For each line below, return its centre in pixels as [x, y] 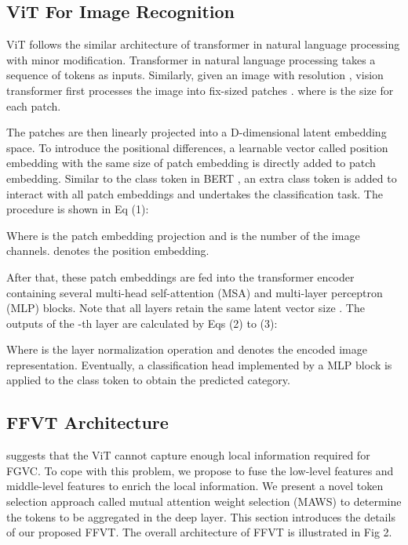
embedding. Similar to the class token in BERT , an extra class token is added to [202, 178]
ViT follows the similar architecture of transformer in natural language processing [203, 44]
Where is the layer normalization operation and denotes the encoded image [187, 349]
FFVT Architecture [87, 422]
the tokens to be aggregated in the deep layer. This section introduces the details [201, 516]
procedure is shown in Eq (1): [78, 209]
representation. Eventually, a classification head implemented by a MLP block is [199, 364]
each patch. [34, 105]
